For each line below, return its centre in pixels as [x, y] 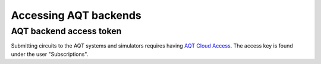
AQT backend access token [66, 31]
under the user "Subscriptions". [50, 54]
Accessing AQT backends [76, 15]
